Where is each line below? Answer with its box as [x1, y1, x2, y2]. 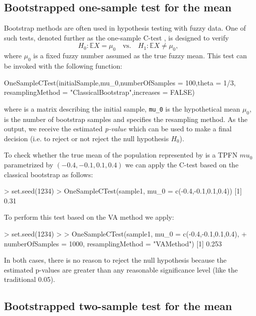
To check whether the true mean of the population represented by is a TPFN [4, 150, 238, 160]
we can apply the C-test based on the [125, 159, 239, 169]
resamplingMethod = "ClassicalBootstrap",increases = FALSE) [4, 87, 195, 97]
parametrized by [4, 159, 53, 169]
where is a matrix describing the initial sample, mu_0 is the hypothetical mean [4, 103, 240, 114]
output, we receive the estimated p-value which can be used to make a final [4, 123, 232, 134]
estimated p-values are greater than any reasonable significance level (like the [4, 264, 238, 275]
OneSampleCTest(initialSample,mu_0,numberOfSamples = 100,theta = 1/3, [4, 77, 236, 87]
